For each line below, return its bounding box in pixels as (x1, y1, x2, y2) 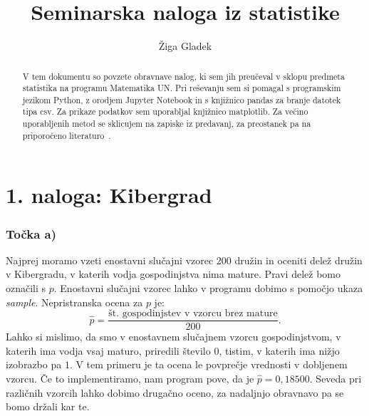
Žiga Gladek (158, 38, 212, 53)
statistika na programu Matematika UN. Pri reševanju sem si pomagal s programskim (22, 82, 341, 94)
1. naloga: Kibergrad (6, 180, 212, 209)
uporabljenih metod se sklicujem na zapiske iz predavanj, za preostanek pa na (22, 118, 311, 130)
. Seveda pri (309, 371, 362, 386)
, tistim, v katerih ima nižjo (219, 343, 340, 358)
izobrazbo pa (6, 357, 62, 372)
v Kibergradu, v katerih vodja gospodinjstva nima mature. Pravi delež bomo (6, 266, 341, 281)
